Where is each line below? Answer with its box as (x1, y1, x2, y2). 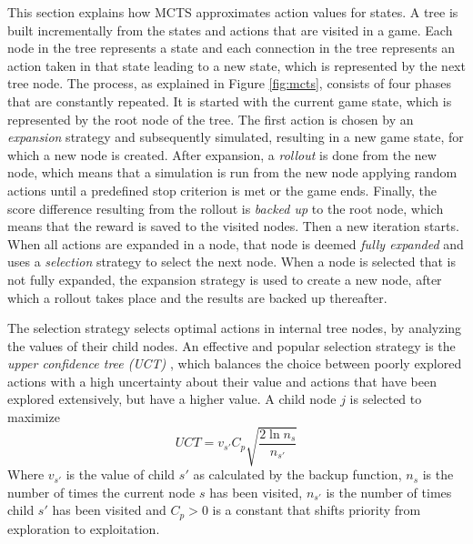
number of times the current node (7, 482, 196, 501)
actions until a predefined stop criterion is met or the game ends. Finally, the (7, 180, 437, 199)
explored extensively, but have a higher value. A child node (7, 389, 337, 408)
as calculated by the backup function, (193, 465, 402, 484)
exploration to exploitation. (7, 519, 160, 538)
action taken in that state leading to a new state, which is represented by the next (7, 55, 466, 75)
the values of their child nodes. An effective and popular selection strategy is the (7, 336, 456, 355)
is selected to (349, 389, 422, 408)
